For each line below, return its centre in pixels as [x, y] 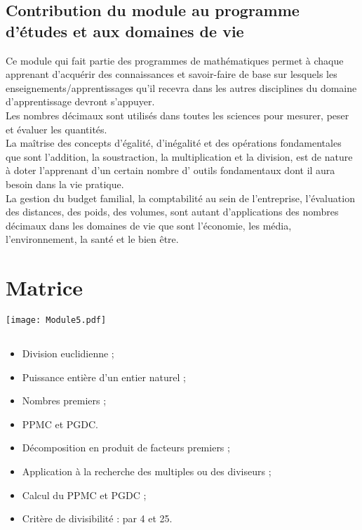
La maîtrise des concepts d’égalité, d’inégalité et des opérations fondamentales [174, 143]
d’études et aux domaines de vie [125, 31]
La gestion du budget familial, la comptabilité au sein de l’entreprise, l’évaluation [180, 198]
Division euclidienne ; [68, 353]
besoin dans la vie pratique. [65, 184]
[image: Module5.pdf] [56, 320]
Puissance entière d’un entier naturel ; [104, 377]
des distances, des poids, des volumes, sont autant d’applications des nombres [172, 212]
